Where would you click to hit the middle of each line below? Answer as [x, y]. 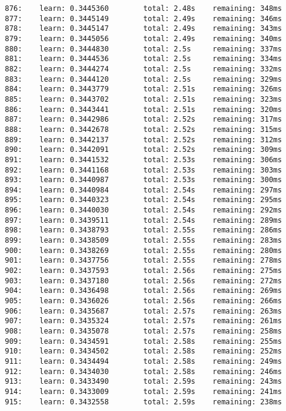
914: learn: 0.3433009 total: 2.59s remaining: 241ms [144, 391]
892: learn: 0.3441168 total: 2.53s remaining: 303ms [144, 170]
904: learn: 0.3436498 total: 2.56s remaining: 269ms [144, 291]
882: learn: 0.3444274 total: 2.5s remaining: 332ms [144, 69]
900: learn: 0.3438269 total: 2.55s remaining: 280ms [144, 250]
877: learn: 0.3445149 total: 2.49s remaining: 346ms [144, 18]
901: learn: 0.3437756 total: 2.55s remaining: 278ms [144, 261]
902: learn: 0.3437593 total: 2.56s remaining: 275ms [144, 271]
